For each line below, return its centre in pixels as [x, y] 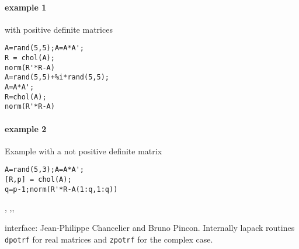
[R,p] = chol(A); [38, 180]
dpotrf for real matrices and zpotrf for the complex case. [109, 239]
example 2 [26, 128]
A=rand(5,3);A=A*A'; [45, 170]
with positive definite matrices [59, 29]
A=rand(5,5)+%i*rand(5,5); [57, 77]
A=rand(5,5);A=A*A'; [45, 48]
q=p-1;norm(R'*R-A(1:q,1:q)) [61, 189]
